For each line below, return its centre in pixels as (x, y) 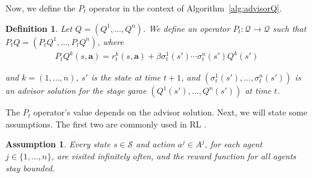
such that (289, 28)
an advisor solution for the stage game (76, 91)
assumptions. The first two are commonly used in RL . (106, 124)
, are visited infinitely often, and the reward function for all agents (174, 156)
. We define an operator (186, 28)
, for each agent (234, 144)
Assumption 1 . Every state (58, 144)
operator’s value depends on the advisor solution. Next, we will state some (170, 112)
